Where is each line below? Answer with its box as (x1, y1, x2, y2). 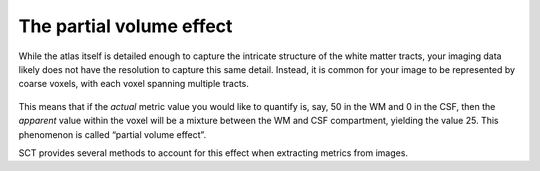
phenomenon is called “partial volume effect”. (18, 128, 207, 140)
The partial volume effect (18, 15, 233, 37)
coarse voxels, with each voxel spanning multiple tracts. (18, 78, 250, 90)
